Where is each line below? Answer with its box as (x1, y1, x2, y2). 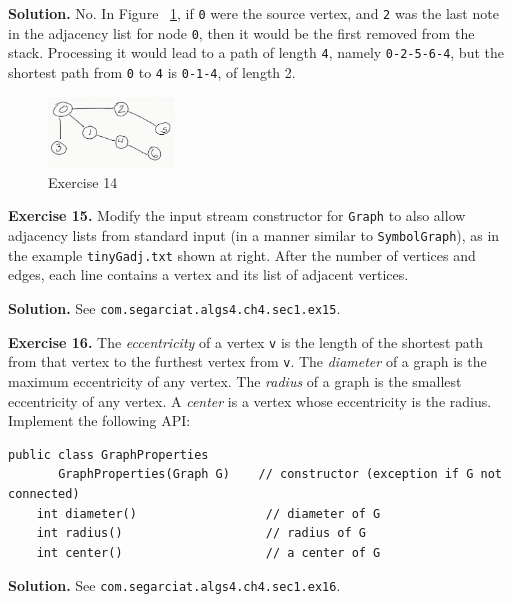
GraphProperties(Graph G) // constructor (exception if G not (58, 467, 502, 482)
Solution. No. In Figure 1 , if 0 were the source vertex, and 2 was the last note (8, 3, 499, 23)
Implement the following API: (8, 410, 191, 431)
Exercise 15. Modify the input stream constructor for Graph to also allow (8, 205, 466, 226)
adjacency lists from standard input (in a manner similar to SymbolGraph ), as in (8, 225, 500, 246)
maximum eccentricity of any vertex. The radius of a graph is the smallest (8, 371, 462, 391)
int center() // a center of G (36, 545, 381, 560)
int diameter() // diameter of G (36, 506, 381, 521)
